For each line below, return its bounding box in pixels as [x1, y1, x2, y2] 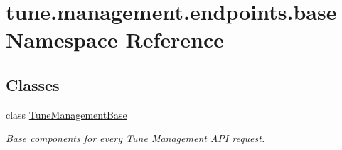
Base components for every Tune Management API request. [6, 131, 265, 146]
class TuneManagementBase [6, 107, 127, 122]
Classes [6, 73, 60, 95]
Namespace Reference [6, 25, 224, 54]
